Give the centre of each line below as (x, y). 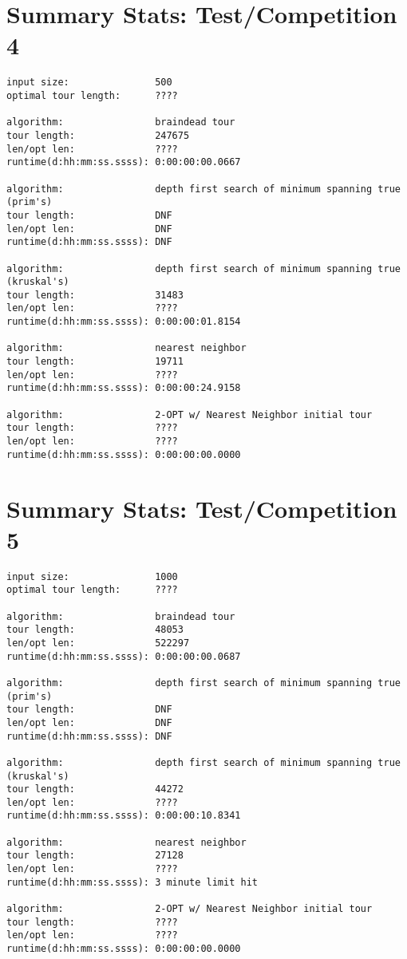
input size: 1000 (92, 576)
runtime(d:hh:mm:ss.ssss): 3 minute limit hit (132, 882)
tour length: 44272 (95, 789)
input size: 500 (89, 83)
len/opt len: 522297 (98, 643)
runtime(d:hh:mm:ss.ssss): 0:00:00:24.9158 (124, 388)
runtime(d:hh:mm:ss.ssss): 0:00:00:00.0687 (124, 656)
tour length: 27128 (95, 856)
